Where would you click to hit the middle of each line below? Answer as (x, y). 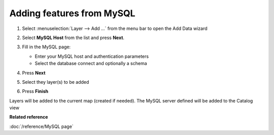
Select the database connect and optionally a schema (91, 63)
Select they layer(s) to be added (56, 82)
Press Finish (35, 91)
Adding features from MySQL (72, 13)
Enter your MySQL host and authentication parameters (92, 56)
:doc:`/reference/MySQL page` (41, 126)
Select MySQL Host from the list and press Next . (73, 38)
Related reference (29, 117)
